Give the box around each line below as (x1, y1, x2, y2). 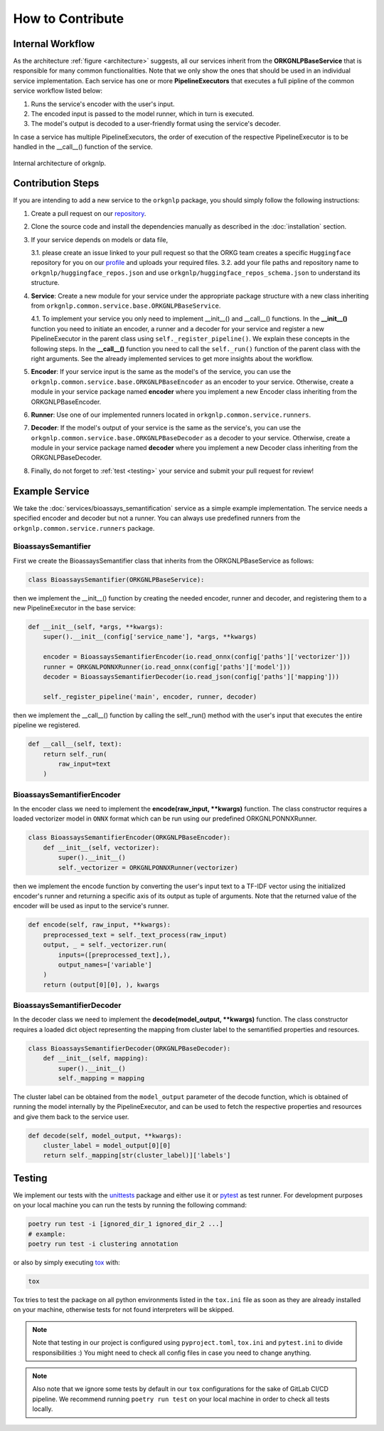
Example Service (13, 485, 90, 497)
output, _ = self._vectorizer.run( (43, 941, 167, 949)
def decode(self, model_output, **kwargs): (28, 1131, 183, 1140)
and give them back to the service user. (13, 1112, 129, 1121)
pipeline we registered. (13, 721, 81, 729)
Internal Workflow (13, 38, 95, 50)
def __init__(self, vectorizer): (43, 843, 160, 851)
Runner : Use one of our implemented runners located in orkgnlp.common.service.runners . (31, 410, 311, 419)
